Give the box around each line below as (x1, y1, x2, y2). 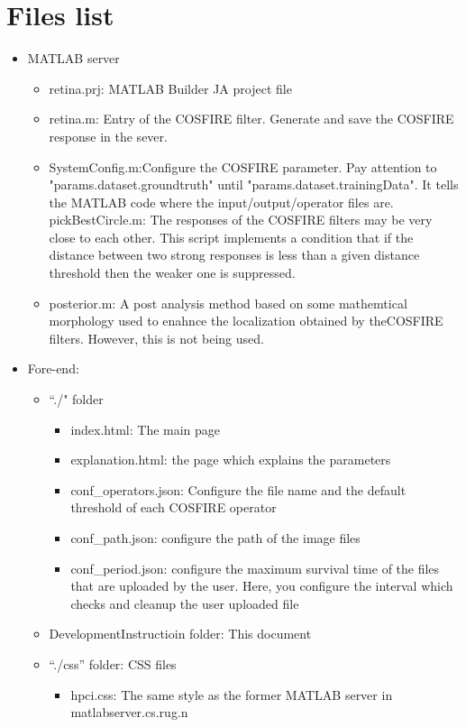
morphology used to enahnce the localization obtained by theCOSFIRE (49, 311, 443, 330)
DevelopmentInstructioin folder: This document (49, 624, 312, 643)
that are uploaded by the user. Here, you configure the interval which (70, 576, 453, 595)
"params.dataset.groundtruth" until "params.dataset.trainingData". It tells (49, 175, 459, 194)
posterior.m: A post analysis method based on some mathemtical (49, 293, 407, 312)
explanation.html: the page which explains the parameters (70, 450, 391, 469)
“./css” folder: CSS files (49, 654, 177, 673)
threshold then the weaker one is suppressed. (49, 263, 296, 282)
